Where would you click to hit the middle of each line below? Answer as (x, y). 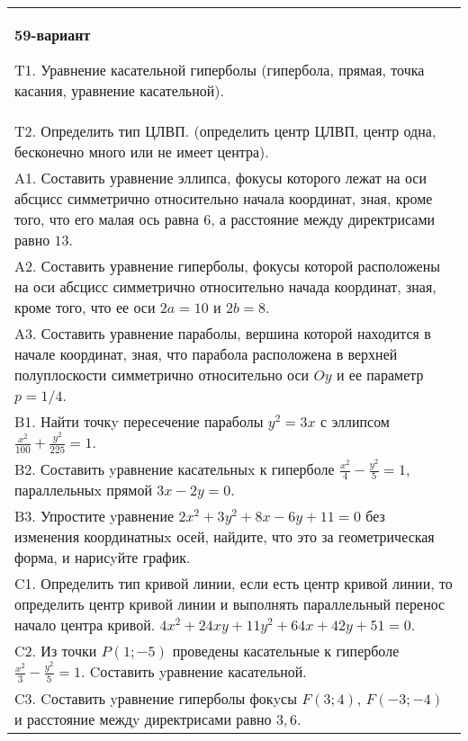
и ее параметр (380, 375)
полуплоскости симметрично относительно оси (162, 375)
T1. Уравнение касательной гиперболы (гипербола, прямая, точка (220, 70)
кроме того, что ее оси (85, 307)
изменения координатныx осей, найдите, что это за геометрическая (225, 537)
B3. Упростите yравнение (94, 516)
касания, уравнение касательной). (119, 90)
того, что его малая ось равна (107, 219)
